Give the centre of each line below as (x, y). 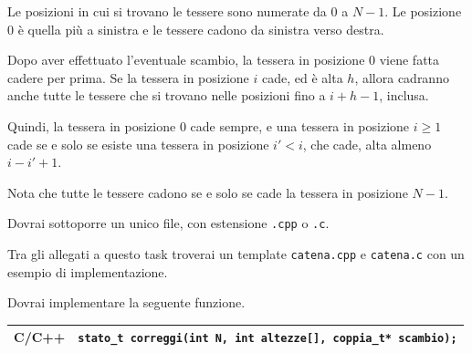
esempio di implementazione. (88, 271)
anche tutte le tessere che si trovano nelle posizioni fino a (167, 95)
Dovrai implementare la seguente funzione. (126, 302)
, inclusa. (404, 95)
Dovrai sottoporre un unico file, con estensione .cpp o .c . (168, 223)
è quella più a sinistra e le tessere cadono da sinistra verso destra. (201, 29)
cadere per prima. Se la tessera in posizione (128, 77)
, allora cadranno (402, 77)
